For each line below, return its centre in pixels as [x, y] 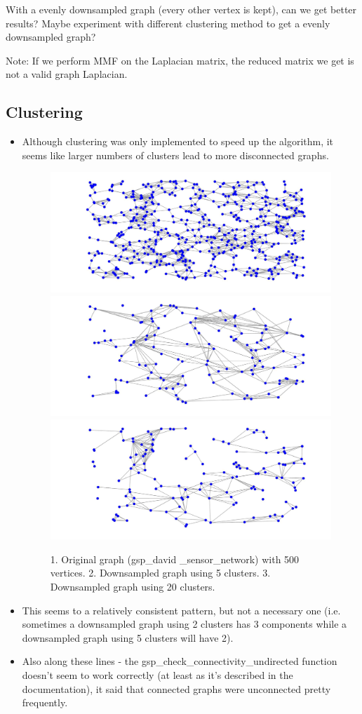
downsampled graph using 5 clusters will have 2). [128, 637]
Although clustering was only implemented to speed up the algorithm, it [178, 141]
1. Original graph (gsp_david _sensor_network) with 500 [175, 559]
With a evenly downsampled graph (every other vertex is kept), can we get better [181, 9]
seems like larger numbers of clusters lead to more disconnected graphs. [175, 155]
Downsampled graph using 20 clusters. [133, 587]
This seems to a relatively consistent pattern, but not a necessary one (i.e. [181, 610]
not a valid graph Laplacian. [67, 74]
